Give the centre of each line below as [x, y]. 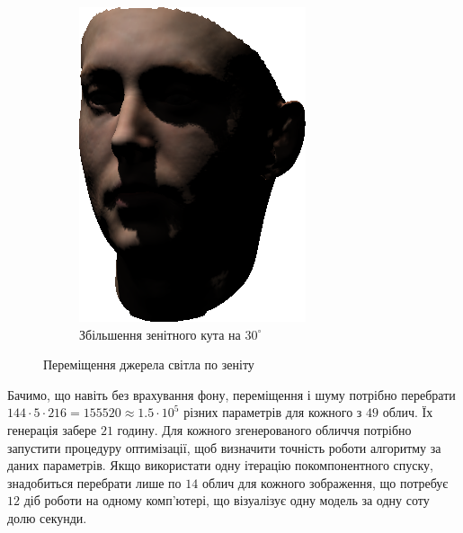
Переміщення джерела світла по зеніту [149, 364]
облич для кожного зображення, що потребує [325, 482]
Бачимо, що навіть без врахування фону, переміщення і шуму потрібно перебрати [231, 394]
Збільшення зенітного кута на [160, 334]
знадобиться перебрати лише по [94, 482]
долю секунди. [47, 517]
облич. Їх [408, 412]
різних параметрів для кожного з [273, 412]
